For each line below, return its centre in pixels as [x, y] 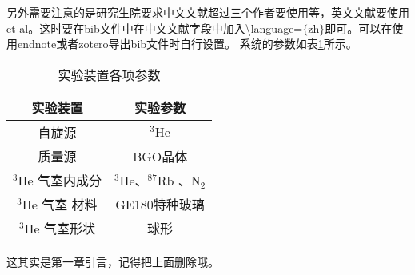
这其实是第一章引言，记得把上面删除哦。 [113, 261]
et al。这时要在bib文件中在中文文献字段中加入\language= [155, 28]
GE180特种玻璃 [160, 204]
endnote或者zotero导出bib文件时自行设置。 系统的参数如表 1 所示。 [187, 44]
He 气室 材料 [60, 204]
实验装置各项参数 [109, 74]
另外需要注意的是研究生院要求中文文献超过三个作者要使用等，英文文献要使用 [208, 12]
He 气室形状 [60, 228]
